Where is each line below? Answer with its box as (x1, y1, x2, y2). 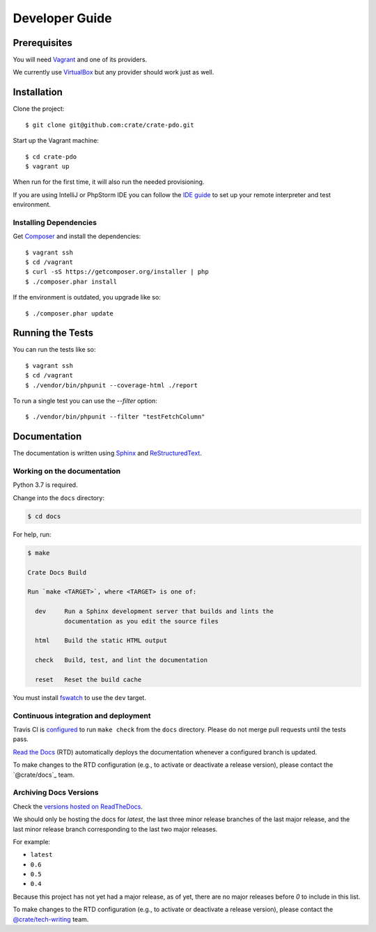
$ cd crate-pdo (25, 153, 77, 160)
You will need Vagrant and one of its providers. (13, 56, 148, 64)
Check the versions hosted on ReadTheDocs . (13, 802, 143, 811)
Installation (13, 86, 63, 98)
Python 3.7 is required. (13, 481, 78, 489)
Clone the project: (13, 104, 65, 113)
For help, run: (13, 530, 52, 538)
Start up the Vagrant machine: (13, 137, 99, 145)
